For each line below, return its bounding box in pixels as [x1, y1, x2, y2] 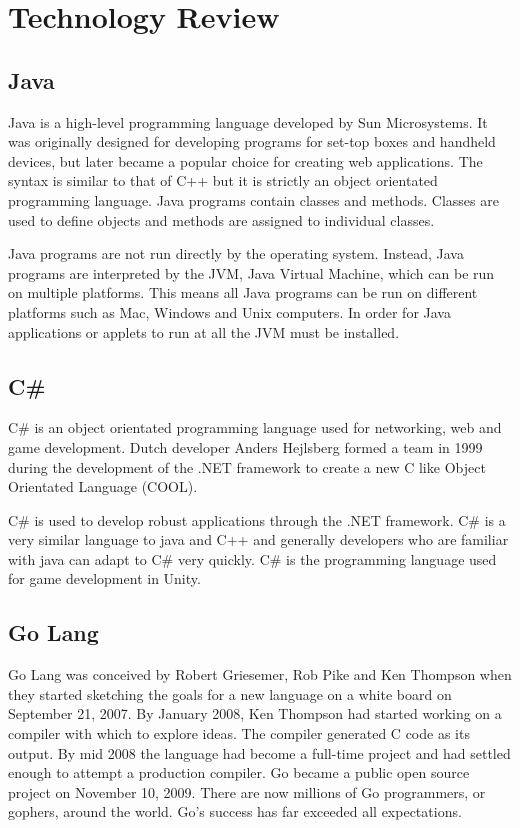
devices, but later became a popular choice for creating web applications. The [8, 150, 483, 171]
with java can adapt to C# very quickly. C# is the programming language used [8, 548, 497, 569]
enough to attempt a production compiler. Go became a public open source [8, 762, 470, 783]
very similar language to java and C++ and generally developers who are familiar [8, 529, 509, 550]
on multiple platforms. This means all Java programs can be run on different [8, 282, 478, 303]
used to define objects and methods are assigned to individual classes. [8, 209, 435, 230]
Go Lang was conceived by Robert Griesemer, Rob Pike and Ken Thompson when [8, 664, 512, 685]
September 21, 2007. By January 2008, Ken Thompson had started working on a [8, 703, 502, 724]
